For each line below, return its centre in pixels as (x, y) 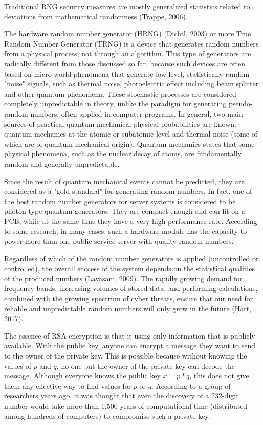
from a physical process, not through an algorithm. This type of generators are (128, 53)
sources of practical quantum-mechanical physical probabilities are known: (120, 124)
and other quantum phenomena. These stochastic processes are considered (120, 93)
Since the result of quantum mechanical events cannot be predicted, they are (124, 181)
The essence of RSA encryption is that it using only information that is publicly (130, 335)
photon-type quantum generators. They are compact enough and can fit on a (125, 211)
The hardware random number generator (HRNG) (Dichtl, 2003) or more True (128, 33)
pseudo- (240, 104)
